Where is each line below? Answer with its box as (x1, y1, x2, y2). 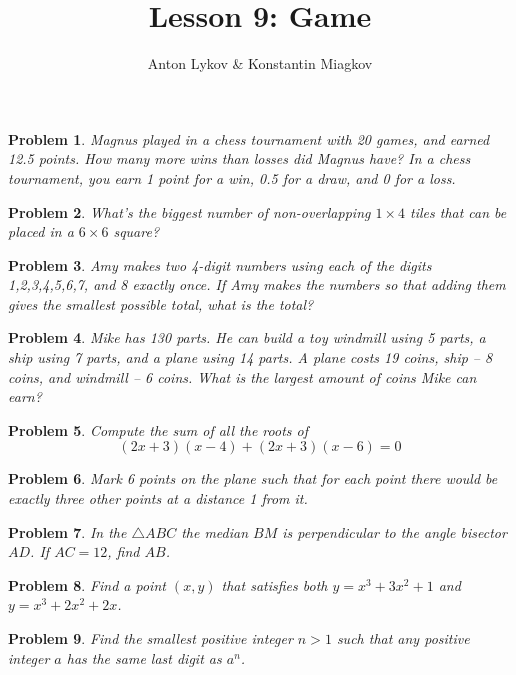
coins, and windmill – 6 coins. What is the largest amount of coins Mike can (8, 366, 477, 387)
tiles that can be (410, 201, 507, 222)
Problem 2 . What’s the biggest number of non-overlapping (8, 201, 371, 222)
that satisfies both (221, 574, 328, 595)
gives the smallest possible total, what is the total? (8, 293, 314, 314)
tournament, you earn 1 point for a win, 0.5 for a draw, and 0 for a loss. (8, 167, 456, 188)
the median (181, 521, 249, 542)
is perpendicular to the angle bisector (282, 521, 507, 542)
